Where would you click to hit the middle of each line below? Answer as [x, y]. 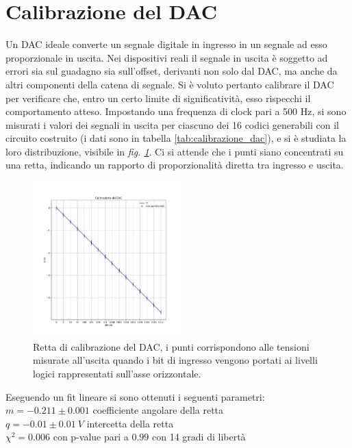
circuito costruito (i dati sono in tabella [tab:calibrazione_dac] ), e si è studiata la [176, 138]
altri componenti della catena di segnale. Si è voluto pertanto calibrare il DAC [170, 84]
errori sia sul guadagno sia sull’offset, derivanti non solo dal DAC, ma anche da [172, 71]
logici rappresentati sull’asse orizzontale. [117, 373]
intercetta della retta [130, 423]
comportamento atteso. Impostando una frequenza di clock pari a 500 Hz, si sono [176, 111]
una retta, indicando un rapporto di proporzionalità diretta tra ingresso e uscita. [175, 165]
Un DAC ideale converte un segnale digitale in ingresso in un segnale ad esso [166, 44]
